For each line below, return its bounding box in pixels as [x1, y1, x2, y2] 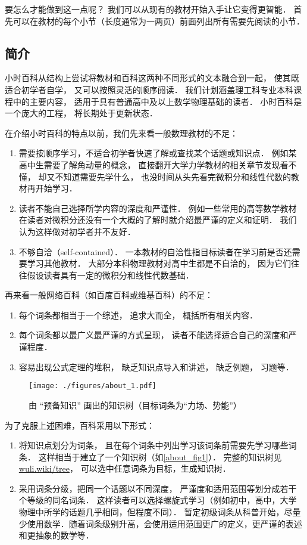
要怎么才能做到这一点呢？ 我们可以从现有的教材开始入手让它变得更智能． [5, 3, 291, 15]
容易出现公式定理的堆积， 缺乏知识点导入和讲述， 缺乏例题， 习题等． [18, 360, 294, 373]
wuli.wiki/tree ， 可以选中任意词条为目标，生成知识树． [18, 462, 231, 475]
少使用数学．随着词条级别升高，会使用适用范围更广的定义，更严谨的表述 [18, 517, 302, 529]
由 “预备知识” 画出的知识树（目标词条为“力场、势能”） [29, 398, 242, 411]
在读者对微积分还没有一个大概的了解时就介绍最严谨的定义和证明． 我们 [18, 213, 297, 226]
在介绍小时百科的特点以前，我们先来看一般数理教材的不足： [5, 126, 238, 139]
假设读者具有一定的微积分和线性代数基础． [27, 268, 194, 281]
